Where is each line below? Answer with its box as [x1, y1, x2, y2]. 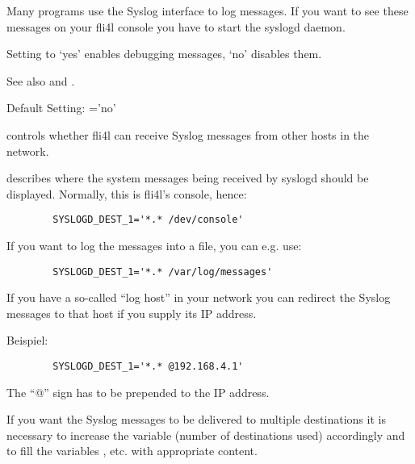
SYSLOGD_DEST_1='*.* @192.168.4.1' [52, 361, 244, 373]
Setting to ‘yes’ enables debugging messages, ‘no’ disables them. [6, 45, 322, 62]
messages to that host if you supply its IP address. [6, 304, 257, 321]
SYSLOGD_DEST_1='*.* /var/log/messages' [52, 265, 273, 278]
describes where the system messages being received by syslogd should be [6, 169, 369, 186]
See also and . [6, 72, 75, 89]
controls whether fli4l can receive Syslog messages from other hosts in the [6, 126, 370, 143]
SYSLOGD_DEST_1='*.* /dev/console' [52, 214, 244, 226]
